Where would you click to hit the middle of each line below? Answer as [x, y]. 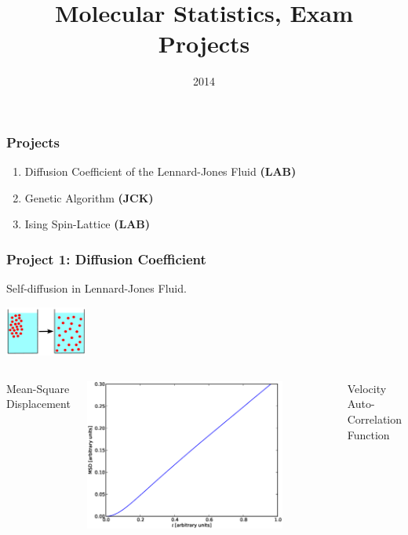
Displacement [38, 404]
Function [368, 434]
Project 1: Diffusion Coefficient [106, 258]
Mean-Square [38, 388]
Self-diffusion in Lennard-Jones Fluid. [97, 288]
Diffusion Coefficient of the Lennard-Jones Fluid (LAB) [160, 171]
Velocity [367, 388]
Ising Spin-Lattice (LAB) [87, 224]
